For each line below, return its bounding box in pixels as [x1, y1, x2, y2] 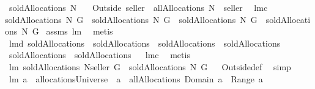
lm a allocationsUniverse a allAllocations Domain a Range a [9, 72, 263, 85]
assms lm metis [46, 25, 113, 38]
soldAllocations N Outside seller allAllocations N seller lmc [9, 1, 268, 13]
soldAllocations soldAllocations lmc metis [9, 48, 190, 61]
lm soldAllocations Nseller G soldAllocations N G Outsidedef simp [9, 60, 291, 73]
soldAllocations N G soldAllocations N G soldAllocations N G [5, 13, 258, 25]
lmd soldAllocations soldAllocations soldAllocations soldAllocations [9, 36, 281, 49]
